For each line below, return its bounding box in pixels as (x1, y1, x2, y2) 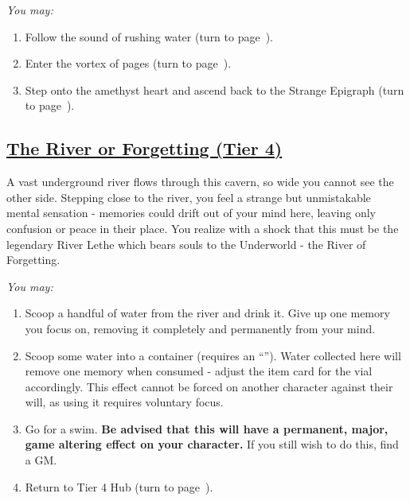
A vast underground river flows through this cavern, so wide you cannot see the (6, 173, 394, 190)
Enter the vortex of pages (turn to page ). (25, 55, 232, 72)
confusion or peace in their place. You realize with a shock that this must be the (6, 219, 399, 236)
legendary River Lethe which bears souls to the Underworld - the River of (6, 235, 366, 252)
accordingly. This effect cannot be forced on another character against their (25, 378, 393, 394)
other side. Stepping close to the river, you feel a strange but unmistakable (6, 188, 371, 205)
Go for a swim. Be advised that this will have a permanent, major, (25, 420, 389, 437)
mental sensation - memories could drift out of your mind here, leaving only (6, 204, 376, 221)
